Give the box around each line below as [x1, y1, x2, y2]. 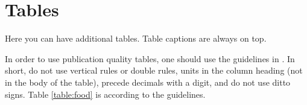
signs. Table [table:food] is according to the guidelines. [5, 87, 206, 100]
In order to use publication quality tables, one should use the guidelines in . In [5, 52, 295, 65]
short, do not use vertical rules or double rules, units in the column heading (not [5, 64, 303, 77]
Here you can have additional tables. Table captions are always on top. [5, 32, 267, 45]
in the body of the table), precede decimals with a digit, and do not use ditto [5, 75, 291, 88]
